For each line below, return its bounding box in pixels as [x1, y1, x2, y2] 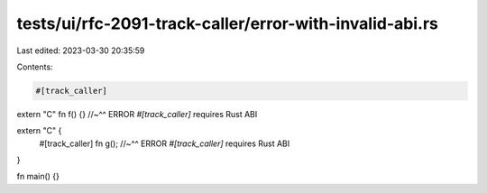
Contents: [16, 61, 53, 72]
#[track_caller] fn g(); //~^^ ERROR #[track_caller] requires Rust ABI [39, 138, 290, 149]
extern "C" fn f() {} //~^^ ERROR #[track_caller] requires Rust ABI [16, 108, 258, 119]
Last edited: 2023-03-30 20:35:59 [16, 45, 145, 56]
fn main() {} [16, 171, 60, 182]
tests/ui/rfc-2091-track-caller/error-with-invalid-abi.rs [16, 14, 439, 33]
